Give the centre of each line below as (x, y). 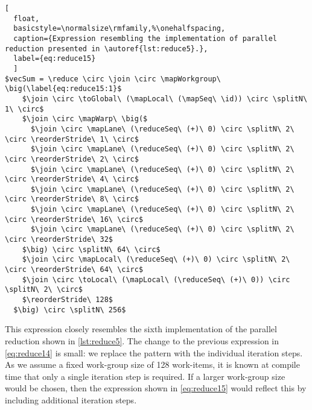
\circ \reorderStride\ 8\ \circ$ (72, 199)
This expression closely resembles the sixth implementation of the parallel (141, 329)
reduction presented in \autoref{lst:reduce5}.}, (107, 49)
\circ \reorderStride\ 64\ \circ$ (74, 270)
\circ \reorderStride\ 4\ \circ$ (72, 179)
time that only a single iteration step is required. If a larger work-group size (145, 376)
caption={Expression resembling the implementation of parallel (145, 38)
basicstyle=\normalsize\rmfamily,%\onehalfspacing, (119, 29)
